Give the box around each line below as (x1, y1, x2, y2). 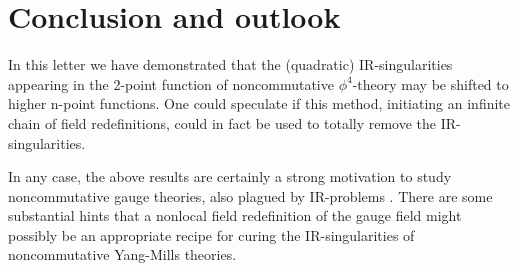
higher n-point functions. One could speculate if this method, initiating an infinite (8, 93, 511, 114)
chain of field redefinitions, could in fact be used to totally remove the (8, 112, 437, 133)
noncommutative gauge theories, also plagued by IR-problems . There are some (8, 185, 493, 206)
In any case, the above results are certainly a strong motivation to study (8, 166, 452, 187)
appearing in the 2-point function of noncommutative (8, 73, 334, 94)
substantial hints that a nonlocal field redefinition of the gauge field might (8, 205, 462, 226)
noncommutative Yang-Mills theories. (8, 244, 237, 265)
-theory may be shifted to (352, 73, 509, 94)
